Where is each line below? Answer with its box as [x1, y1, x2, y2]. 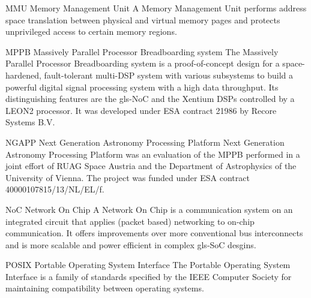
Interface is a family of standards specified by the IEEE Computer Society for [5, 270, 292, 282]
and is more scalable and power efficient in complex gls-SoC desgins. [5, 238, 256, 251]
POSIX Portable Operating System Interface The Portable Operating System [5, 258, 291, 271]
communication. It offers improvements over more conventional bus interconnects [5, 227, 303, 239]
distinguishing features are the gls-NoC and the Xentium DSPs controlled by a [5, 92, 295, 105]
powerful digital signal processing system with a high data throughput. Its [5, 80, 279, 93]
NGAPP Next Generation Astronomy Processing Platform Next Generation [5, 136, 285, 148]
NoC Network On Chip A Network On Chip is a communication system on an [5, 203, 293, 215]
